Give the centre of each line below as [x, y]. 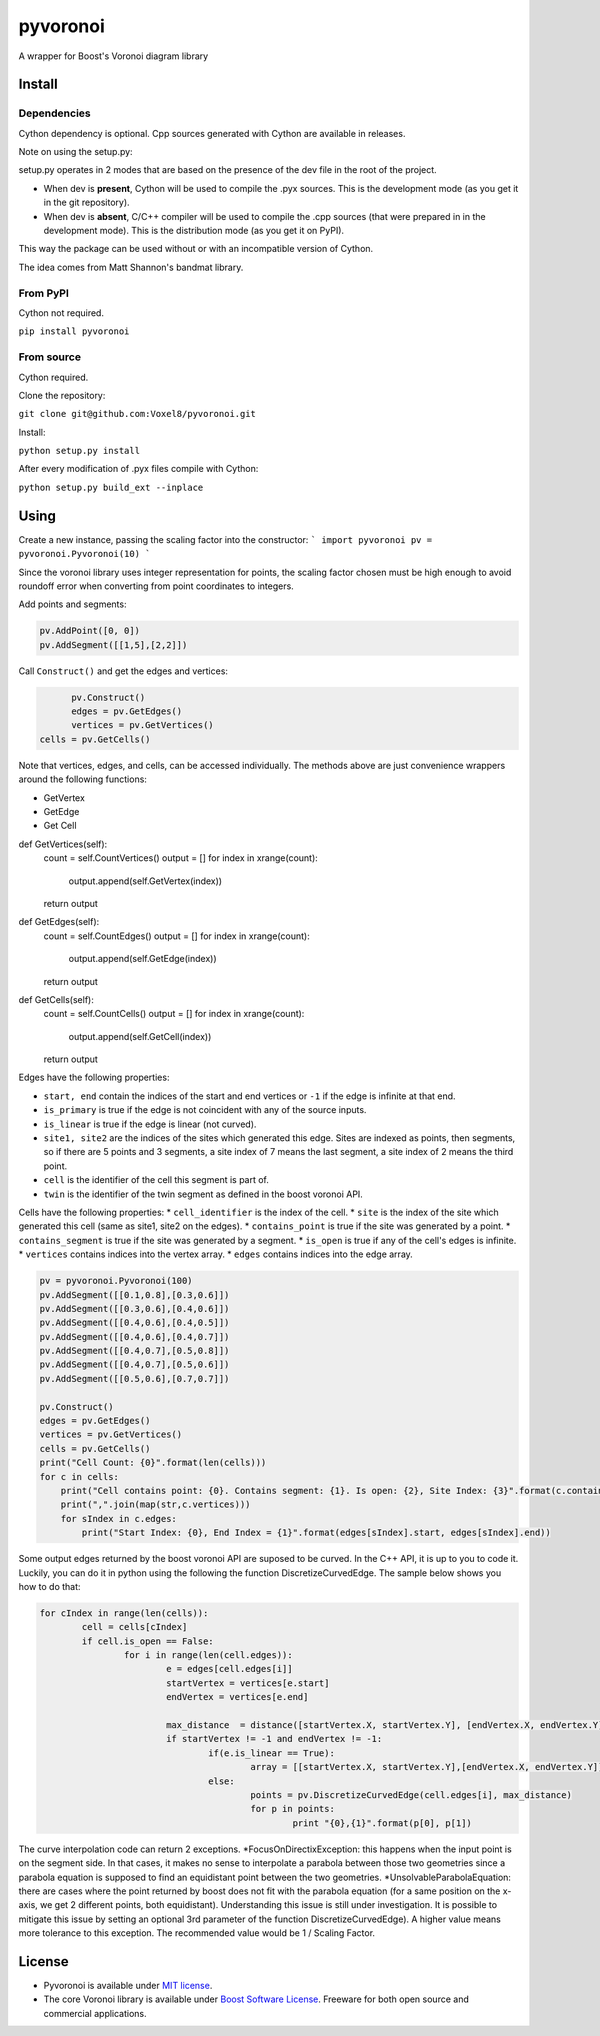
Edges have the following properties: [94, 1077]
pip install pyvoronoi [74, 331]
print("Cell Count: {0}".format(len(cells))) [153, 1463]
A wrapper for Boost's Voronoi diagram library [113, 56]
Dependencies [55, 113]
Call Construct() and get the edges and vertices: [123, 671]
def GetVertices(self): [63, 844]
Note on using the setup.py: [76, 152]
